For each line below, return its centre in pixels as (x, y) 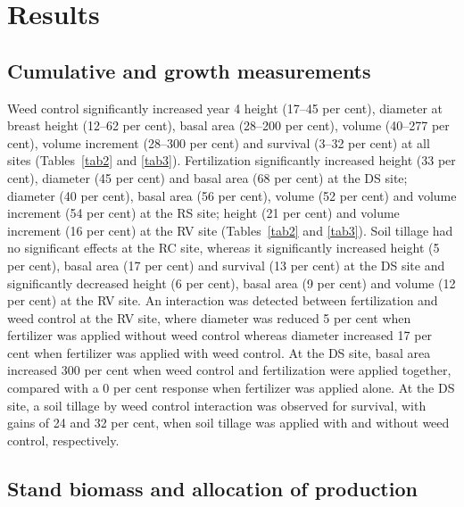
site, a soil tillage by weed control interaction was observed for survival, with (217, 405)
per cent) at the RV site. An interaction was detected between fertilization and (223, 300)
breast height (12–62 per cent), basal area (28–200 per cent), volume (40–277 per (228, 125)
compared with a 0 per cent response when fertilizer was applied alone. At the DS (231, 388)
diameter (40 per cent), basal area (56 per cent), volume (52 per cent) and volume (232, 195)
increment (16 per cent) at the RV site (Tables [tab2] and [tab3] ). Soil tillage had (230, 230)
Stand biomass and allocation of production (212, 488)
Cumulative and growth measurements (189, 70)
